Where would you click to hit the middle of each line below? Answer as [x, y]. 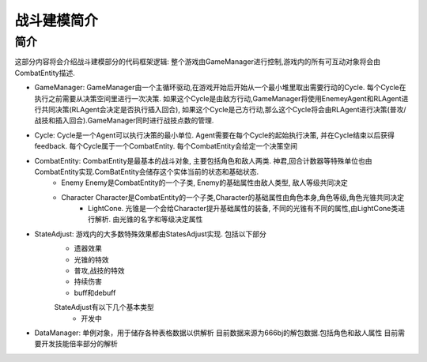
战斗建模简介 [57, 21]
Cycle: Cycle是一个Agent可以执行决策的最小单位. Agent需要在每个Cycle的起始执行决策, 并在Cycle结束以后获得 [214, 135]
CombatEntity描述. [45, 73]
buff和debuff [95, 292]
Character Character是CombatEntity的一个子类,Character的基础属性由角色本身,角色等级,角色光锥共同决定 [233, 197]
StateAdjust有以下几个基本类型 [104, 307]
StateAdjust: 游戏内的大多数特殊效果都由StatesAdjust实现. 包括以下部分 [150, 234]
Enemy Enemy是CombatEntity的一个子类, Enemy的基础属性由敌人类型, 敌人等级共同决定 [204, 183]
